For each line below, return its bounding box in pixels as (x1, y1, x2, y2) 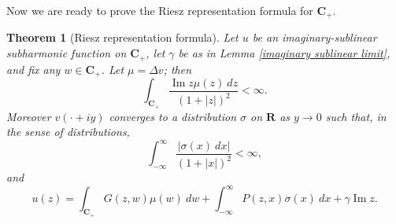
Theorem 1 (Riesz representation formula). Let (6, 29, 239, 46)
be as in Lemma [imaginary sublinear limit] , (178, 45, 390, 61)
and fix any (6, 61, 61, 77)
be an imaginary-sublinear (252, 29, 377, 46)
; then (163, 61, 192, 77)
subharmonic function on (6, 45, 127, 61)
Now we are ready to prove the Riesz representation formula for (6, 2, 313, 18)
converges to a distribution (109, 108, 236, 124)
